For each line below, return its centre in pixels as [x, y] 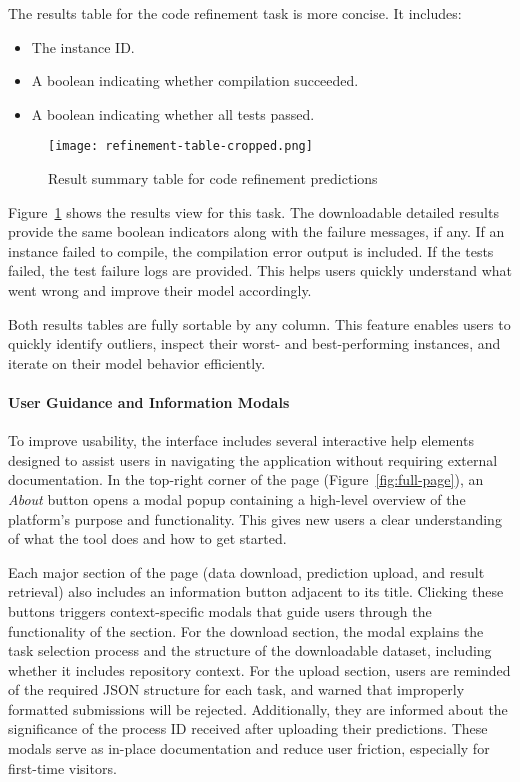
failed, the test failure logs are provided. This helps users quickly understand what [260, 270]
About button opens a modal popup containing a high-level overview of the [237, 498]
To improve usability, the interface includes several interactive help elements [241, 440]
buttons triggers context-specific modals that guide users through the [220, 610]
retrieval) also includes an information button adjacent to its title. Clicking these [256, 591]
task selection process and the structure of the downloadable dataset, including [250, 650]
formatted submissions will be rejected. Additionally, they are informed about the [258, 708]
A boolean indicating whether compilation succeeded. [195, 80]
